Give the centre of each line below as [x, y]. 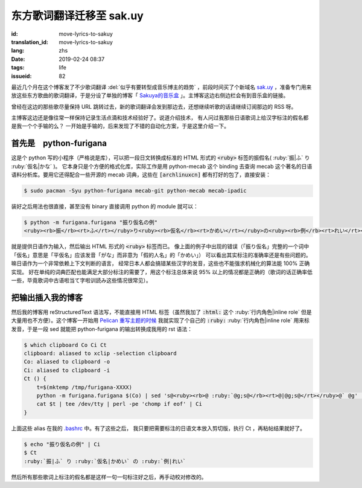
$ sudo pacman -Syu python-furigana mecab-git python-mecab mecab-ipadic [135, 191]
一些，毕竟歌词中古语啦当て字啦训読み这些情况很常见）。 [81, 280]
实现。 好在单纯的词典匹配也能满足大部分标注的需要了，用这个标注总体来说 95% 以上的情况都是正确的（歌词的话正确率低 [162, 272]
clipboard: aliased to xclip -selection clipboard [100, 354]
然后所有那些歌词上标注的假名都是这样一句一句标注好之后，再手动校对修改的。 [109, 477]
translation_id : [30, 42]
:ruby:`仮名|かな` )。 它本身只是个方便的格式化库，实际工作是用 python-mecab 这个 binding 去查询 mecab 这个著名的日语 [162, 166]
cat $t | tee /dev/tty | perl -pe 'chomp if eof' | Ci [119, 404]
